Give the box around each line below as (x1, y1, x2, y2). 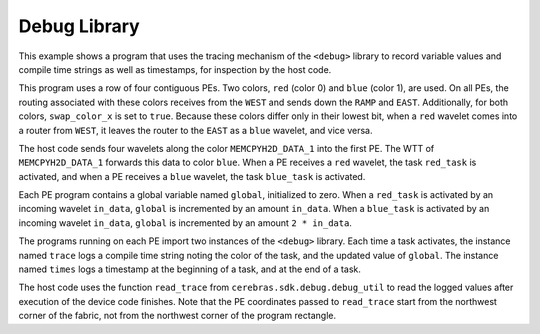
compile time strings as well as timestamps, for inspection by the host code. (18, 63, 332, 75)
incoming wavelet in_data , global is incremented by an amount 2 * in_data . (18, 216, 352, 229)
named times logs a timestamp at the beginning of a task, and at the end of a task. (18, 263, 362, 275)
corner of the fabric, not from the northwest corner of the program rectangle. (18, 310, 337, 322)
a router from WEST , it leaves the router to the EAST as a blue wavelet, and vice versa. (18, 124, 373, 136)
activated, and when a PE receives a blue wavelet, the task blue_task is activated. (18, 170, 366, 182)
